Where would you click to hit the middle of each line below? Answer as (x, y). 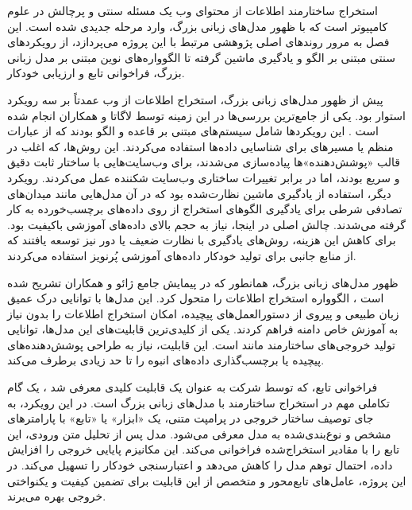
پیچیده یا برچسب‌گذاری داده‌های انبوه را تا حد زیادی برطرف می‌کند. (166, 360)
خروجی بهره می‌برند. (57, 496)
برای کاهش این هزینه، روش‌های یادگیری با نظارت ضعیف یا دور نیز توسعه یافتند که (202, 240)
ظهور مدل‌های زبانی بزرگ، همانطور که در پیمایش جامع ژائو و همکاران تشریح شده (203, 282)
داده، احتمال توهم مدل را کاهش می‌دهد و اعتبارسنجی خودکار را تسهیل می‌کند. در (200, 465)
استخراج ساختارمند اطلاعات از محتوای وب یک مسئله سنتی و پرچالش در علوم (193, 10)
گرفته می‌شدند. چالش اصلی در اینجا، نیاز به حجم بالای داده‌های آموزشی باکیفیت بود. (206, 224)
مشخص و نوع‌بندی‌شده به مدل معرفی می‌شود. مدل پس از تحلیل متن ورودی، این (199, 433)
